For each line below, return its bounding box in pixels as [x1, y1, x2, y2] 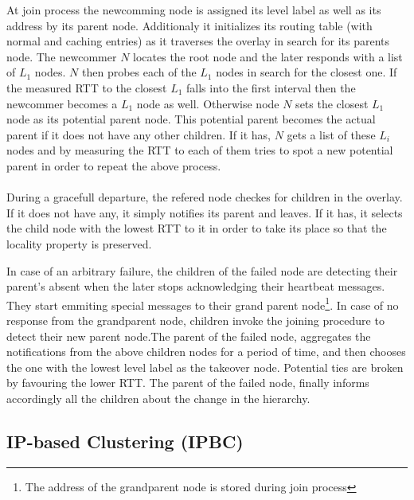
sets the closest [295, 95, 369, 111]
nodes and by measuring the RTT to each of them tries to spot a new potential [6, 142, 393, 158]
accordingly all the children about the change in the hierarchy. [6, 389, 310, 406]
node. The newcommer [6, 48, 117, 64]
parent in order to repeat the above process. [6, 157, 221, 174]
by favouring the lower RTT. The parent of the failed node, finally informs [6, 374, 369, 391]
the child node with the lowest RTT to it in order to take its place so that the [6, 220, 387, 236]
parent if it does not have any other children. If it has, [6, 126, 271, 143]
